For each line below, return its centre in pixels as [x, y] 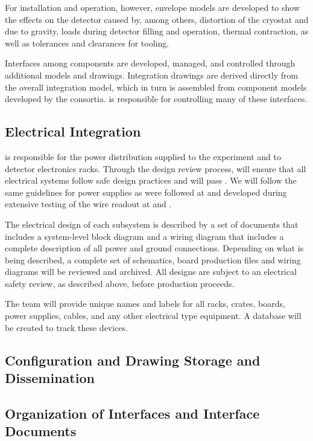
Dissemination [50, 378]
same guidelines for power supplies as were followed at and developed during [146, 192]
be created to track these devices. [66, 327]
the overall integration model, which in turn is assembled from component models [156, 87]
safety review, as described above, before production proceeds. [120, 283]
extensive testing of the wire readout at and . [88, 204]
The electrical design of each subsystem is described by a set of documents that [152, 224]
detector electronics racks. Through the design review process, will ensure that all [156, 168]
